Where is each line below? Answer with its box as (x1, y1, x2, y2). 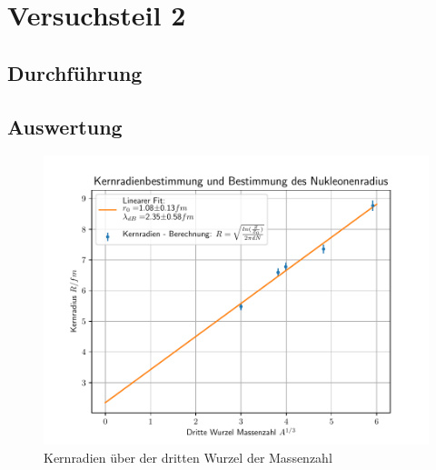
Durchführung (7, 58, 143, 86)
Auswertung (7, 112, 123, 140)
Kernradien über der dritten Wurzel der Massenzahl (44, 447, 332, 466)
